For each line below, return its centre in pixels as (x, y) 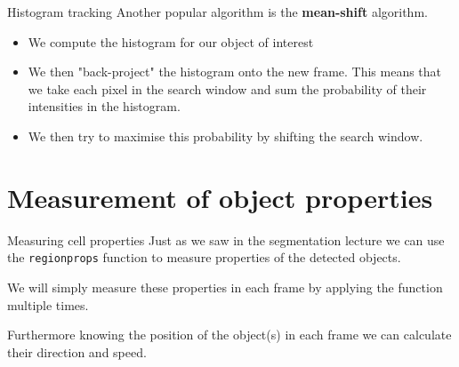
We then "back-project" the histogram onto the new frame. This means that (235, 72)
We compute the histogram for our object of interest (171, 41)
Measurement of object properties (220, 197)
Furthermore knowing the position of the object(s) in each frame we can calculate (229, 335)
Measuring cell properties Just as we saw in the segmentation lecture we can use (226, 239)
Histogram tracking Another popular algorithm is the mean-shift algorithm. (217, 12)
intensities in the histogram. (104, 106)
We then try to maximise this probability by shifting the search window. (225, 136)
